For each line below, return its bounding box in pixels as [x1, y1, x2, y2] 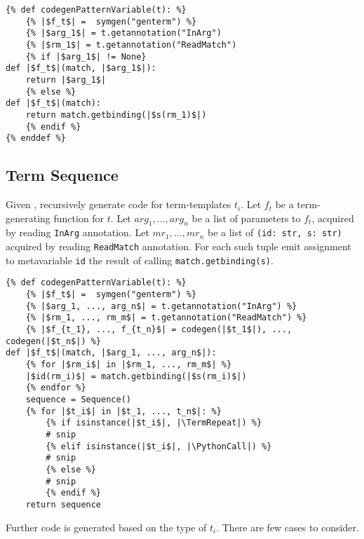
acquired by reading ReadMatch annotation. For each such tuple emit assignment [6, 239, 351, 254]
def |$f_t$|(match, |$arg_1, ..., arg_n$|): [6, 348, 217, 358]
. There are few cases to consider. [216, 519, 359, 534]
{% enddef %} [6, 133, 66, 144]
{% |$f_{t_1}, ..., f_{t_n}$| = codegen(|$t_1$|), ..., [25, 325, 292, 335]
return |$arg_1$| [25, 74, 107, 85]
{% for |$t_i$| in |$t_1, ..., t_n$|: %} [25, 406, 222, 416]
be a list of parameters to [191, 210, 301, 225]
